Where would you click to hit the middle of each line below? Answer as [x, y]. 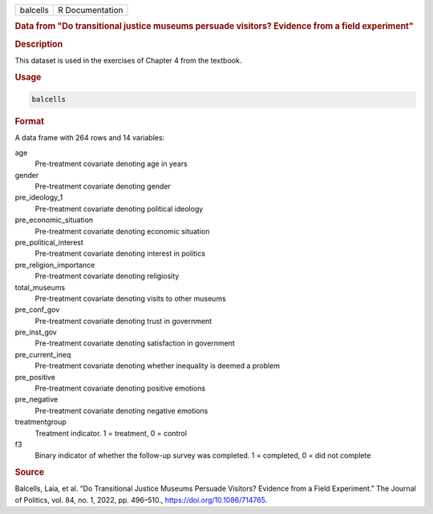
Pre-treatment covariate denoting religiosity [107, 276]
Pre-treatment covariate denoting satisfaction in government [135, 343]
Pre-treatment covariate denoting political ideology [119, 208]
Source [30, 472]
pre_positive [35, 377]
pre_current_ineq [43, 354]
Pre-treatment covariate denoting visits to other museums [130, 298]
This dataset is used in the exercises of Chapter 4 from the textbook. [128, 60]
